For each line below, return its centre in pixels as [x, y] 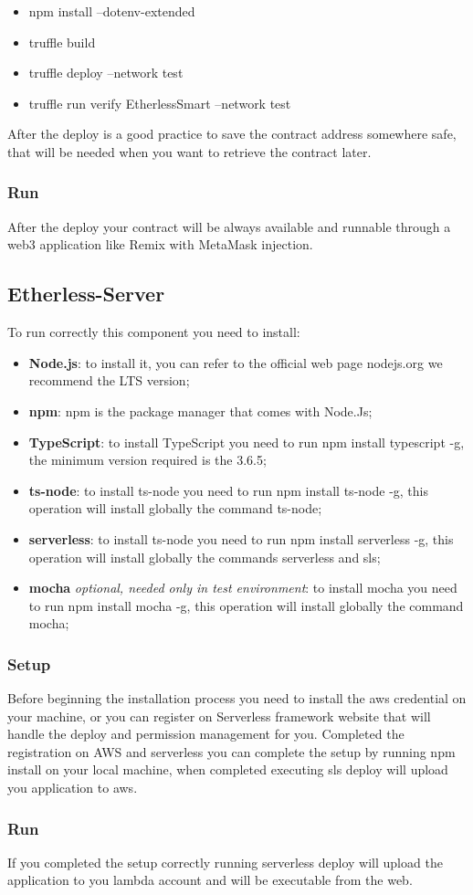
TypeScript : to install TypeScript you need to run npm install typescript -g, [247, 442]
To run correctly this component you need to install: [154, 332]
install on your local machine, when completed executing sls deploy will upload [228, 769]
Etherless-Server [86, 294]
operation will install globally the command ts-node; [175, 508]
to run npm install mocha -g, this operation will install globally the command [246, 605]
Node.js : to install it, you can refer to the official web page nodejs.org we [236, 362]
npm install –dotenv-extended [112, 11]
